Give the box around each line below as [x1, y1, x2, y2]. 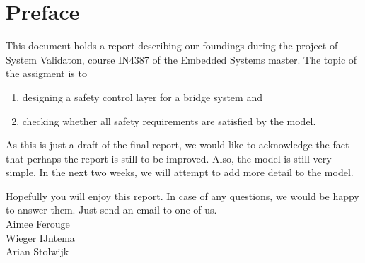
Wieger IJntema [6, 230, 75, 245]
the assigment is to [6, 66, 87, 81]
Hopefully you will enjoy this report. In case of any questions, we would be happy [6, 188, 359, 203]
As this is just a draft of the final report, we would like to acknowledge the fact [6, 137, 349, 152]
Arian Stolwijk [6, 244, 69, 259]
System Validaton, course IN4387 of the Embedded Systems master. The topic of [6, 52, 357, 66]
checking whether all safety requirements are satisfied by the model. [22, 113, 316, 128]
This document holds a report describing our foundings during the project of [6, 38, 338, 53]
